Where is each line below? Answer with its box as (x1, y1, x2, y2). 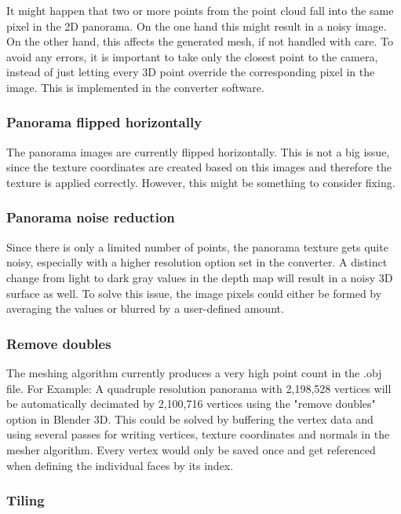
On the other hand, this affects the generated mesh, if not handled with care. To (6, 33, 394, 50)
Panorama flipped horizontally (6, 112, 202, 132)
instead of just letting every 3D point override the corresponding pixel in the (6, 64, 375, 80)
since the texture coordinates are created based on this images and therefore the (6, 159, 392, 175)
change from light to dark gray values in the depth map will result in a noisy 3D (6, 269, 393, 285)
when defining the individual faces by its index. (6, 457, 234, 473)
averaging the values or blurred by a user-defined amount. (6, 300, 284, 317)
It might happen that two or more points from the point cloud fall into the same (6, 2, 394, 18)
